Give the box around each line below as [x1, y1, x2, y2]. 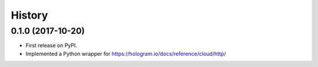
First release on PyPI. [25, 42, 78, 49]
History [11, 9, 48, 22]
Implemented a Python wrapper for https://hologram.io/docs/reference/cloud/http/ [25, 50, 226, 57]
